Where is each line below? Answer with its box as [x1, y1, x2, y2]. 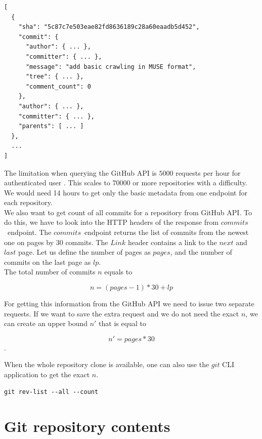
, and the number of [170, 247, 232, 257]
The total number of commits [4, 266, 96, 277]
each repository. [4, 197, 53, 208]
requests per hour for [176, 167, 241, 178]
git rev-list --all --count [4, 388, 99, 395]
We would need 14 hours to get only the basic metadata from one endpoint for [4, 187, 247, 197]
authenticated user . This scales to [4, 177, 110, 188]
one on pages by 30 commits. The [4, 236, 108, 247]
